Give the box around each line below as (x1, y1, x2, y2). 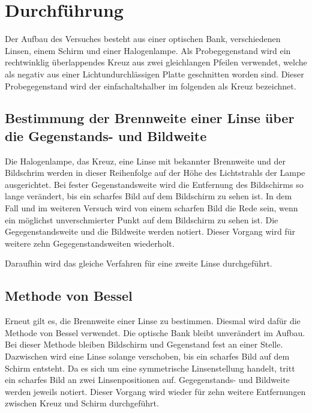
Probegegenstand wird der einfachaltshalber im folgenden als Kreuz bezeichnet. (5, 79, 296, 92)
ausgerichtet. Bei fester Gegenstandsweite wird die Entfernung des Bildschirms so (5, 178, 304, 190)
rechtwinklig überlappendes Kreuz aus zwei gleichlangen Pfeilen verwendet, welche (5, 56, 307, 68)
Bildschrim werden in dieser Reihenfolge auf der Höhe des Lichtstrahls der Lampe (5, 166, 305, 179)
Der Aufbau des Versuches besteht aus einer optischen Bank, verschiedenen (5, 32, 281, 45)
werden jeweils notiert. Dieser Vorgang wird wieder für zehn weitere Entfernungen (5, 385, 306, 397)
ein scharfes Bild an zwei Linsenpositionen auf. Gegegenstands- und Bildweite (5, 373, 290, 386)
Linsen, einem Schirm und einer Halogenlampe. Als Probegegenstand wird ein (5, 44, 291, 56)
